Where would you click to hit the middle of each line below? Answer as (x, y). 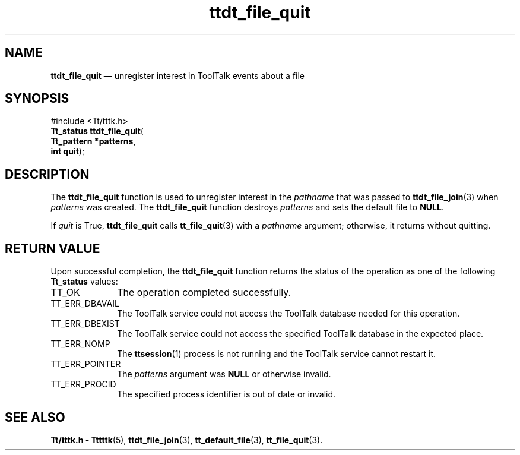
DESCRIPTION (47, 174)
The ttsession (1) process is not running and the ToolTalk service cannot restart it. (277, 354)
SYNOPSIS (37, 99)
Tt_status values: (84, 282)
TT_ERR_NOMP (80, 344)
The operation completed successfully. (204, 293)
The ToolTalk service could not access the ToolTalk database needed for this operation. (288, 314)
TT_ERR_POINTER (86, 364)
